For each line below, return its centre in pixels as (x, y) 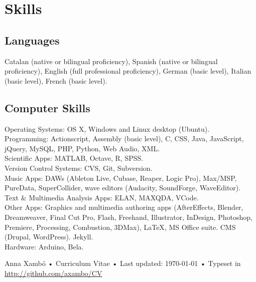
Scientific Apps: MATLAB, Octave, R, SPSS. (74, 158)
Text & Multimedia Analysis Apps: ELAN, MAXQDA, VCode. (102, 197)
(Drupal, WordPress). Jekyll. (49, 237)
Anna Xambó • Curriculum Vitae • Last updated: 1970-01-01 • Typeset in (123, 263)
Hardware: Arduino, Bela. (44, 246)
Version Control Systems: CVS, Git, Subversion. (79, 168)
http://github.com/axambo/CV (53, 273)
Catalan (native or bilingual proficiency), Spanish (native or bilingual (111, 61)
